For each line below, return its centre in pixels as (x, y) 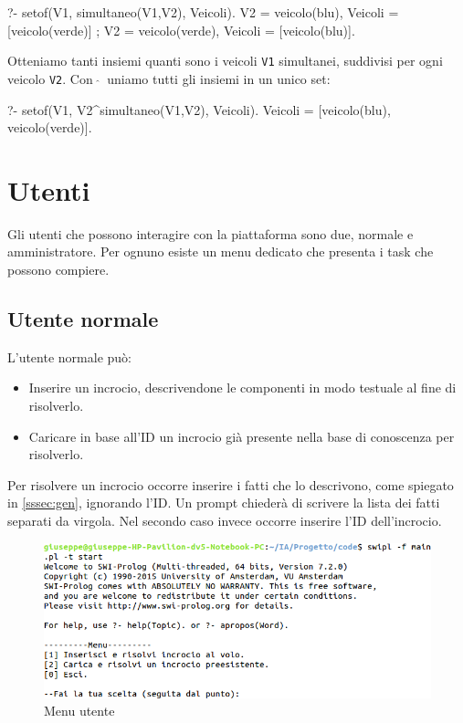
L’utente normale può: (69, 356)
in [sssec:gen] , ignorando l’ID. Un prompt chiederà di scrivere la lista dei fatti (224, 503)
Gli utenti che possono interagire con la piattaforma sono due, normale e (210, 233)
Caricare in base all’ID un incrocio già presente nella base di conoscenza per (242, 436)
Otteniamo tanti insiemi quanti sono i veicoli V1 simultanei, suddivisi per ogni (225, 61)
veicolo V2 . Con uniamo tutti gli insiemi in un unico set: (169, 78)
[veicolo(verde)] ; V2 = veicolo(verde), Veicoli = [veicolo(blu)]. (181, 30)
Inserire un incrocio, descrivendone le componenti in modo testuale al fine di (242, 388)
